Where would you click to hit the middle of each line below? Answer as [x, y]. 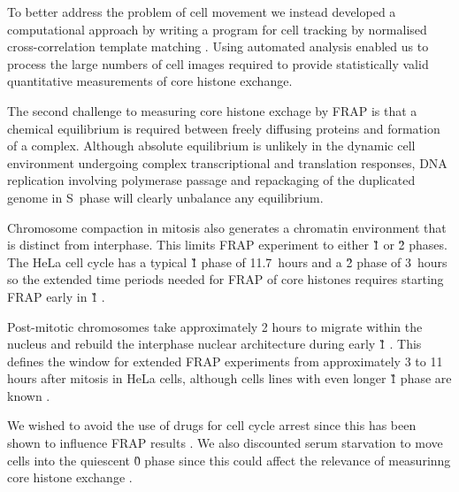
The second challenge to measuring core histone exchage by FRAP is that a [212, 110]
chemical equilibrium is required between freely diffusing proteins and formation [224, 128]
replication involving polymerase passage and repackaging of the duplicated [211, 180]
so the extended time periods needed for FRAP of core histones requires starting [226, 279]
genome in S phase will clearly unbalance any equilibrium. [165, 197]
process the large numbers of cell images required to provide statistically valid [218, 63]
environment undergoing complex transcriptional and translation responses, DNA [227, 162]
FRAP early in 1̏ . [56, 296]
